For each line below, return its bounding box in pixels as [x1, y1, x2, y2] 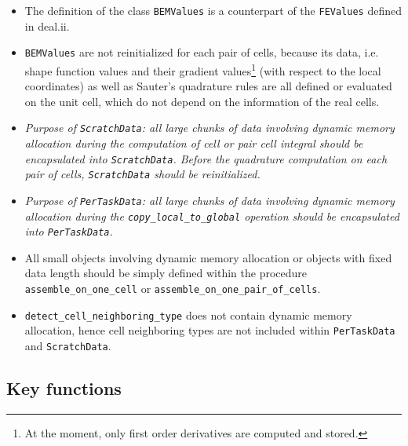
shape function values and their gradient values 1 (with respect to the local [24, 60, 381, 79]
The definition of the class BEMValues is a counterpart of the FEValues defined [24, 2, 402, 18]
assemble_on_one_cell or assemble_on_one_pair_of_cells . [24, 280, 321, 297]
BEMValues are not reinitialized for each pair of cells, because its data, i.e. [24, 44, 379, 60]
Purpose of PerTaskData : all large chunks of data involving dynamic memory [24, 192, 395, 208]
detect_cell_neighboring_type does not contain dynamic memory [24, 306, 352, 323]
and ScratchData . [24, 338, 111, 354]
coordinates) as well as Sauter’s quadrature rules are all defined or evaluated [24, 78, 392, 94]
